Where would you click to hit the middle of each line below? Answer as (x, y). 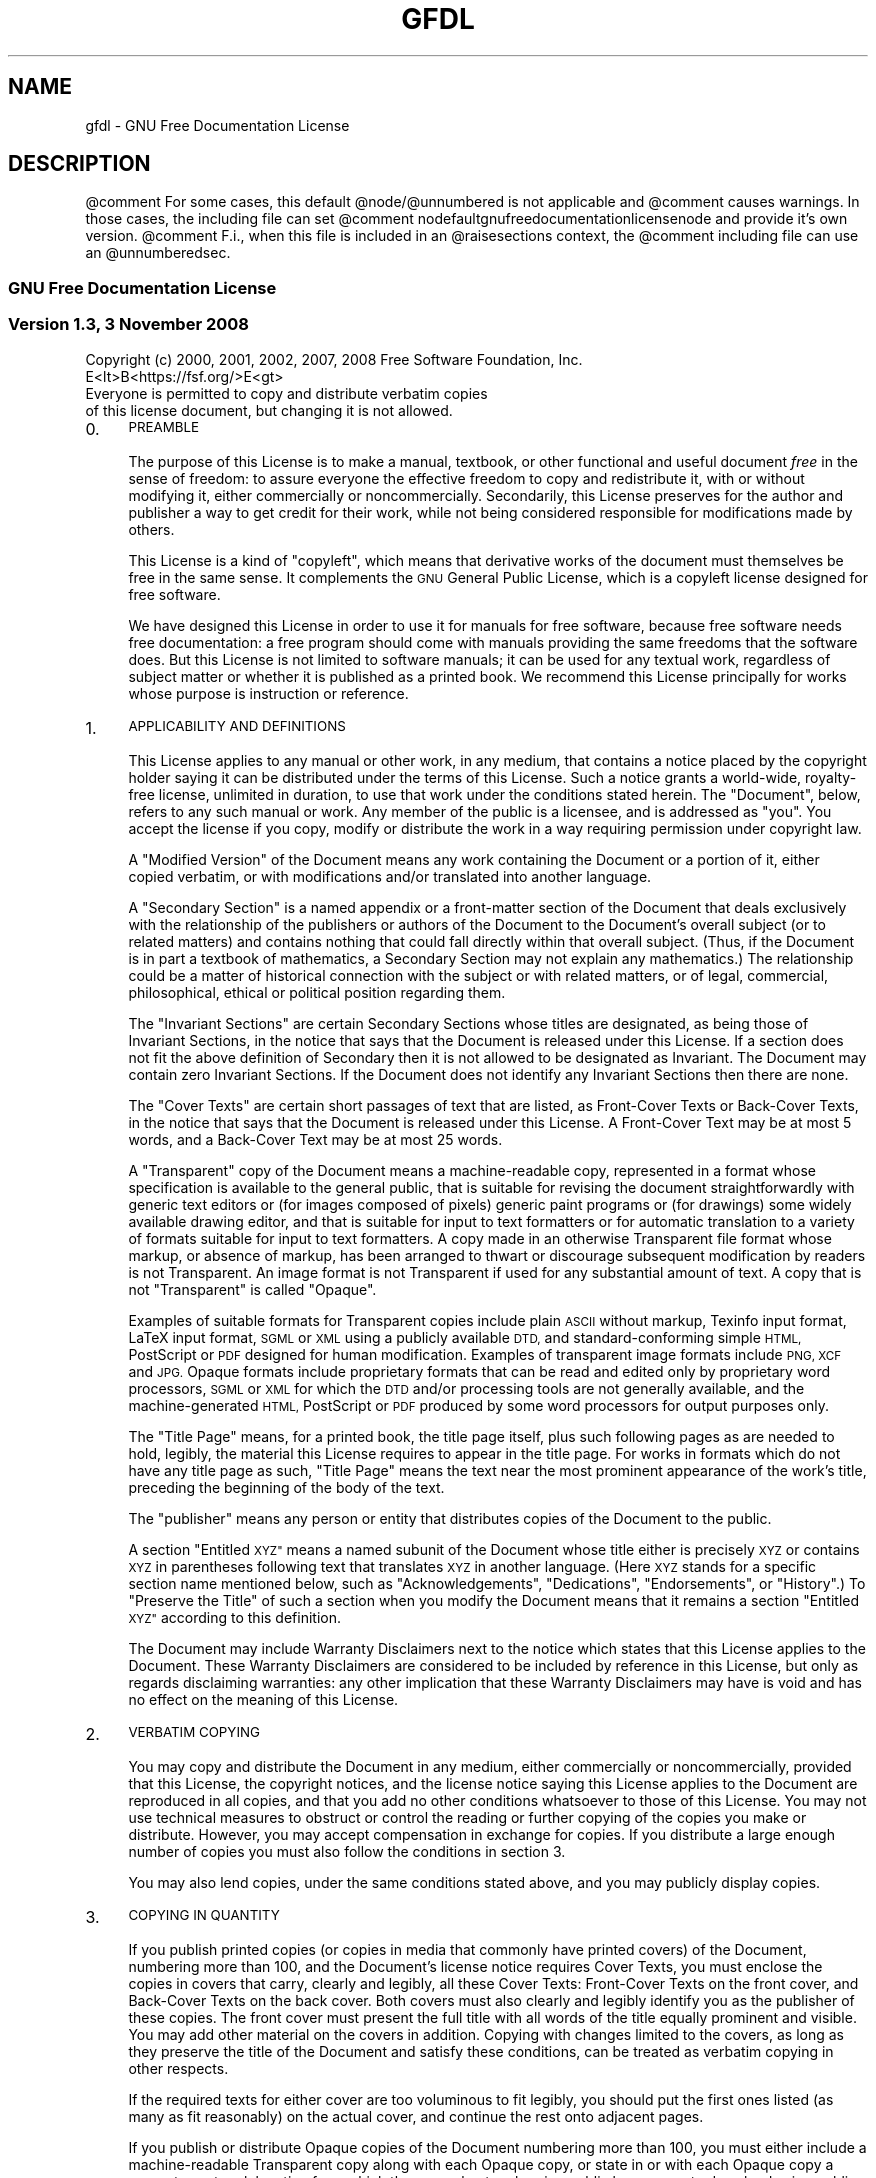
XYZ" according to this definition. (234, 1617)
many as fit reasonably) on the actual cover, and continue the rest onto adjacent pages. (416, 2116)
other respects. (178, 2068)
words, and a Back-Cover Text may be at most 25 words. (315, 1139)
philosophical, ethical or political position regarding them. (317, 992)
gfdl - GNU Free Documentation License (217, 125)
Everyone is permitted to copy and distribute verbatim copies (286, 393)
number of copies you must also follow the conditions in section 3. (347, 1851)
